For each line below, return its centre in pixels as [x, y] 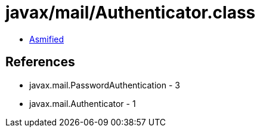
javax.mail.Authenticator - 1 [83, 103]
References [40, 62]
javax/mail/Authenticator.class [131, 13]
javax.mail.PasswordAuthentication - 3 [105, 85]
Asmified [47, 39]
